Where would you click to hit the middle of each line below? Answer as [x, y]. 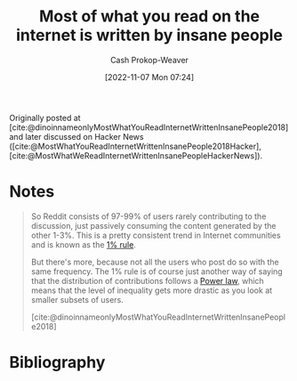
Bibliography [57, 363]
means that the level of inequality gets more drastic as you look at [152, 290]
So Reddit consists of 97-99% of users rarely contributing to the [148, 216]
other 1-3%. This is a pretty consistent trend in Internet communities [156, 235]
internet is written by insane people [149, 35]
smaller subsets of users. [77, 299]
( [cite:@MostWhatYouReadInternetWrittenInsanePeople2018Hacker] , [136, 146]
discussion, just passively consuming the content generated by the [153, 225]
